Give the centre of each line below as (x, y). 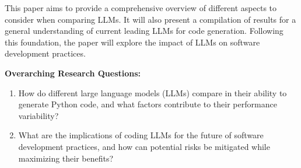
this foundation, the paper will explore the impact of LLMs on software (132, 42)
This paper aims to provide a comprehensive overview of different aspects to (141, 8)
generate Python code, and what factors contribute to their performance (148, 104)
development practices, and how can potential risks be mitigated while (144, 146)
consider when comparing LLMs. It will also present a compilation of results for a (150, 19)
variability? (38, 115)
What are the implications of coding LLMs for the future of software (141, 135)
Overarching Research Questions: (73, 73)
